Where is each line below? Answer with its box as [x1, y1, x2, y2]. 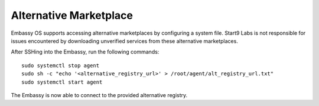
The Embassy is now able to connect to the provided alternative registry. [11, 91, 188, 98]
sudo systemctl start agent [21, 78, 103, 85]
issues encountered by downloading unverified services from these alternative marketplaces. [11, 37, 239, 44]
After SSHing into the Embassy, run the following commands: [11, 48, 159, 55]
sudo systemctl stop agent [21, 62, 100, 69]
